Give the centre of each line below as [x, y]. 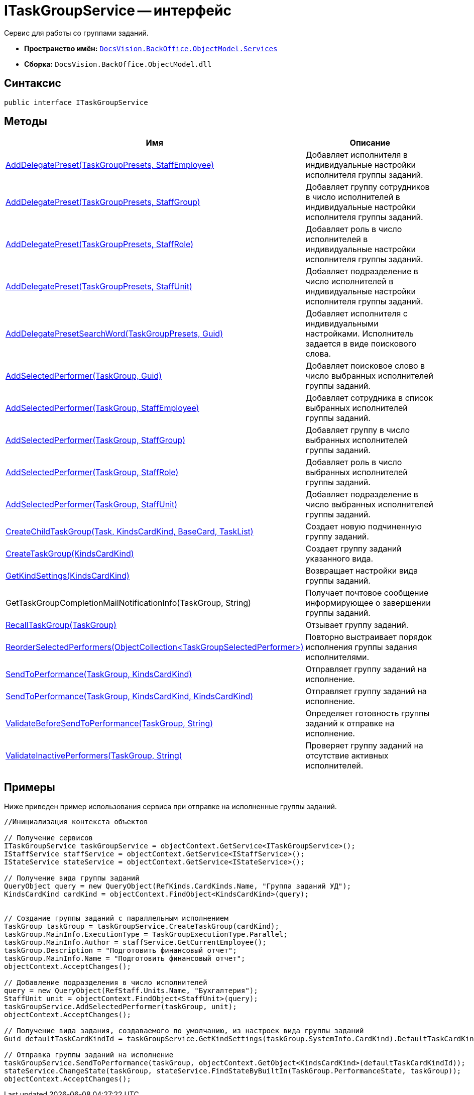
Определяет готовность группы [368, 714]
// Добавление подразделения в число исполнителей [106, 983]
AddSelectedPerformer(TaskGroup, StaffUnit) [92, 505]
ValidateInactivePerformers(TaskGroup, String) [94, 756]
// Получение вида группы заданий [72, 878]
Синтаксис [33, 83]
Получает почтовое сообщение [367, 593]
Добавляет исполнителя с [357, 314]
